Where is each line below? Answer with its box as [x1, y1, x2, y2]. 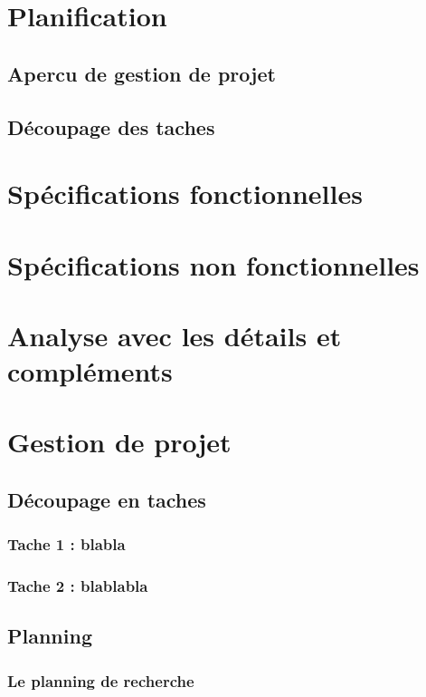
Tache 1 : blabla [7, 533, 126, 556]
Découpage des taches [7, 112, 215, 140]
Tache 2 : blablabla [7, 575, 148, 597]
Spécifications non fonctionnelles [7, 246, 420, 283]
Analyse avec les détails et [7, 316, 342, 353]
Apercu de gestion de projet [7, 59, 276, 87]
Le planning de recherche [7, 669, 194, 692]
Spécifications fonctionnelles [7, 175, 363, 212]
